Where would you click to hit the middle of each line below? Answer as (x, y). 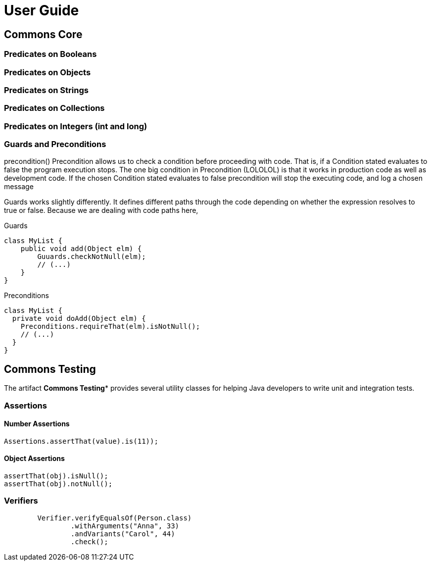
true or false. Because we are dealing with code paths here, (101, 210)
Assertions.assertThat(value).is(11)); (81, 441)
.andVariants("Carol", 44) (123, 534)
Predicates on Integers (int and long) (76, 126)
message (19, 187)
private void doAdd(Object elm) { (79, 319)
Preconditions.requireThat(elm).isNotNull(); (110, 327)
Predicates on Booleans (50, 54)
